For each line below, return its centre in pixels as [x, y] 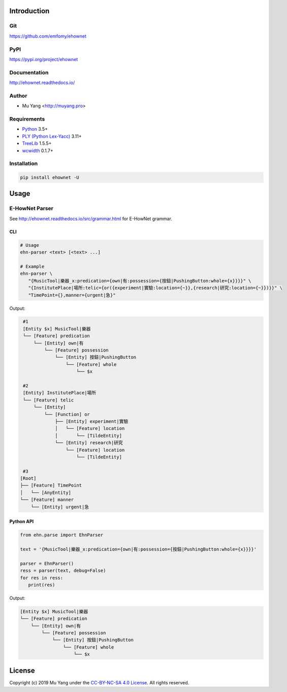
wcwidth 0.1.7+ [38, 151]
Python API [22, 522]
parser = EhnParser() [47, 563]
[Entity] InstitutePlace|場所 [60, 393]
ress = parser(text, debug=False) [63, 571]
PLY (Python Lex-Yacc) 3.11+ [52, 136]
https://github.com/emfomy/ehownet [48, 36]
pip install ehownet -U [50, 178]
